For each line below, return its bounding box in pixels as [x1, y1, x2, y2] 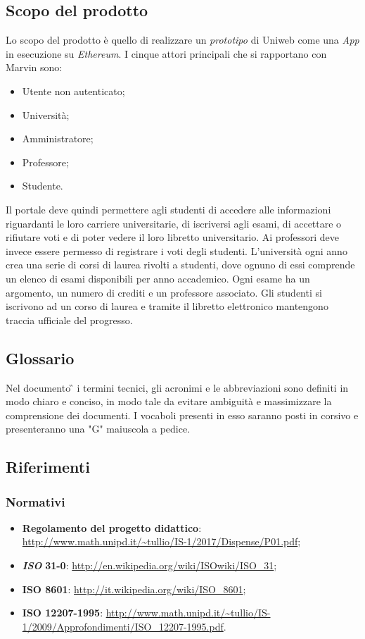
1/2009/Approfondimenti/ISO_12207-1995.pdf [22, 619, 224, 633]
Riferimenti [6, 456, 90, 478]
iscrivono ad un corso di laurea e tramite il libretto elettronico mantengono [6, 299, 328, 314]
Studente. [22, 178, 63, 193]
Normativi [6, 492, 65, 510]
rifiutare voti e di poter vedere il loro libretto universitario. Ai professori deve [6, 230, 339, 244]
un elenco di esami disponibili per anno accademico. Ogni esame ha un [6, 271, 310, 285]
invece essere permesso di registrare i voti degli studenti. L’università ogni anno [6, 243, 347, 258]
